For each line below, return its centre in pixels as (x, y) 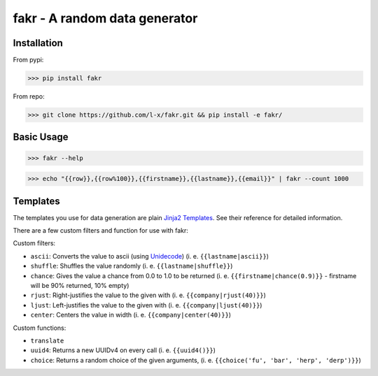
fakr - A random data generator (105, 18)
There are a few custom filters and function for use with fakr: (101, 231)
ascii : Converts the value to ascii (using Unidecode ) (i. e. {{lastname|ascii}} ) (150, 256)
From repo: (29, 96)
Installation (38, 43)
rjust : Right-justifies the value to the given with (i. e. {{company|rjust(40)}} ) (148, 295)
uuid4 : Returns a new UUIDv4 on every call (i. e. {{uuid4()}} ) (123, 350)
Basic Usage (41, 137)
